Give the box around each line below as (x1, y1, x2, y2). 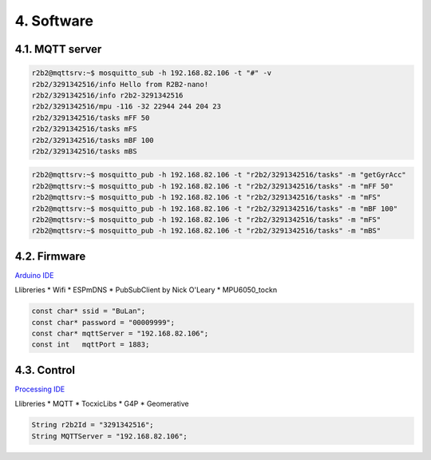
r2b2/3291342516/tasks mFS (31, 125, 137, 133)
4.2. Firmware (14, 249, 86, 263)
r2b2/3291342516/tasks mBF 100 (31, 136, 155, 145)
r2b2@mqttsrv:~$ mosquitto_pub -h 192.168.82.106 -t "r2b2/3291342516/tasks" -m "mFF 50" (31, 181, 394, 191)
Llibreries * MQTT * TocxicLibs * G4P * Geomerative (14, 399, 189, 409)
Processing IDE (14, 384, 65, 394)
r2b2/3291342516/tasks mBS (31, 146, 137, 156)
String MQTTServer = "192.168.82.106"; (31, 431, 188, 441)
